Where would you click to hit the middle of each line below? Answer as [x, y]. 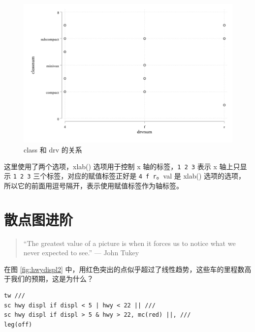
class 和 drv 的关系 [53, 149]
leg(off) [18, 324]
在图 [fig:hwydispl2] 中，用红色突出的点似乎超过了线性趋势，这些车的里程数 [124, 269]
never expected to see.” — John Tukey [81, 253]
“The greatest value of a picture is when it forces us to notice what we [129, 243]
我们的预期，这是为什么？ [52, 279]
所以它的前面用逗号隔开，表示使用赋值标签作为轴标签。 [94, 185]
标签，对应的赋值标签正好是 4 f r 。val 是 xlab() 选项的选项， [146, 176]
